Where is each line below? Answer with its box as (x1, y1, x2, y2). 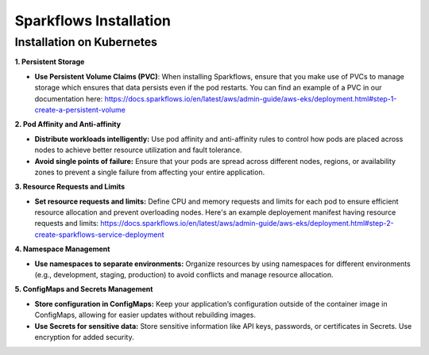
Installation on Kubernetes (14, 35, 158, 49)
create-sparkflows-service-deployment (34, 230, 164, 239)
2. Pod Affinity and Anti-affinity (14, 120, 122, 129)
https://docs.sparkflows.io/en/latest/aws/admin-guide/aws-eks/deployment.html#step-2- (100, 219, 394, 228)
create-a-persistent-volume (34, 105, 126, 114)
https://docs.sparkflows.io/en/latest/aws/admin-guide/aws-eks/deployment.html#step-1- (104, 94, 397, 103)
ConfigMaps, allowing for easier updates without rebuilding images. (34, 310, 256, 320)
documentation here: (34, 94, 103, 103)
